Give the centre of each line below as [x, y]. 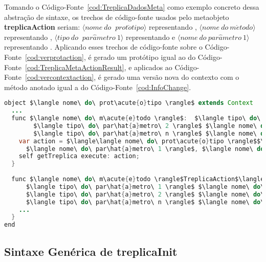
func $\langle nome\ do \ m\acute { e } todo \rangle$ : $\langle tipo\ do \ [136, 118]
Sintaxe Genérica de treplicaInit [91, 251]
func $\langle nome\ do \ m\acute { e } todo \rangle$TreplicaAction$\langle [138, 179]
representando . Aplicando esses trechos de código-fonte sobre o [103, 47]
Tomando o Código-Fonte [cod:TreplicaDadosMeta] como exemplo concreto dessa [132, 7]
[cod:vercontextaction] [60, 77]
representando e [151, 37]
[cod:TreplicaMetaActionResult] [75, 67]
